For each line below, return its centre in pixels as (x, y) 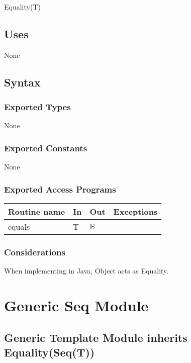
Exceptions (135, 212)
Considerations (35, 252)
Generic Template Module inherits (96, 337)
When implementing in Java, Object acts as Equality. (86, 271)
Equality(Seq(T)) (50, 352)
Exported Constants (46, 148)
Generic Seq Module (76, 305)
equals (19, 227)
